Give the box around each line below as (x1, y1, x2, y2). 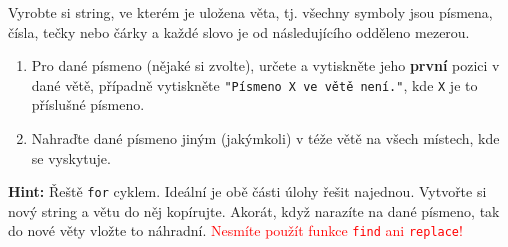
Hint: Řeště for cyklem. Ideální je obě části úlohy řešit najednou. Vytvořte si (8, 181, 487, 202)
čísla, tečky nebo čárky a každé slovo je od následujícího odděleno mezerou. (8, 21, 470, 42)
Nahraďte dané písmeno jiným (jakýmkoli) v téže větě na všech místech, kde (31, 128, 500, 149)
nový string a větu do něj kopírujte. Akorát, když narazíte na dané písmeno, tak (8, 200, 500, 221)
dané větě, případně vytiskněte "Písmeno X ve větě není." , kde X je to (31, 74, 478, 95)
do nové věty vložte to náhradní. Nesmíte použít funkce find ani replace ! (8, 220, 463, 241)
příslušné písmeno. (31, 94, 145, 115)
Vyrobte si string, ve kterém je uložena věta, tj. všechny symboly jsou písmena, (8, 2, 493, 22)
